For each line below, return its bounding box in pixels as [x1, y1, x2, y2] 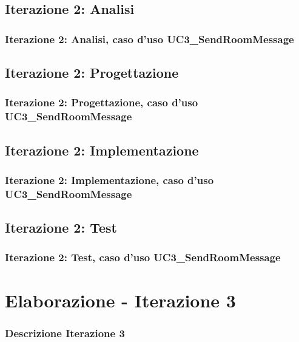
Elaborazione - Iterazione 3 [5, 287, 236, 312]
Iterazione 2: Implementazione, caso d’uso [5, 172, 214, 187]
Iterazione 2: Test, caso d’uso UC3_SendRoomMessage [5, 250, 281, 265]
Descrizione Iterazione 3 [5, 325, 125, 340]
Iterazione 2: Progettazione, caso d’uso [5, 95, 198, 110]
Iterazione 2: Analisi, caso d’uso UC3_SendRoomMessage [5, 31, 294, 46]
